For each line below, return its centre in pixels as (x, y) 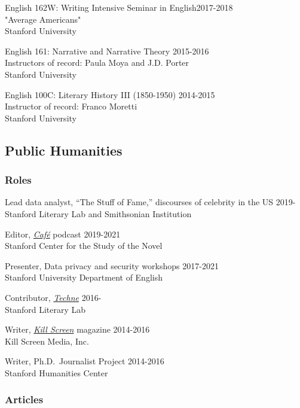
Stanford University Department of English (84, 277)
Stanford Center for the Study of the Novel (84, 246)
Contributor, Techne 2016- (53, 297)
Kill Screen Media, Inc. (47, 341)
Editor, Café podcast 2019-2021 (63, 234)
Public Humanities (64, 150)
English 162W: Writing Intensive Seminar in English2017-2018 (119, 7)
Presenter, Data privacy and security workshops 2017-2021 (112, 265)
